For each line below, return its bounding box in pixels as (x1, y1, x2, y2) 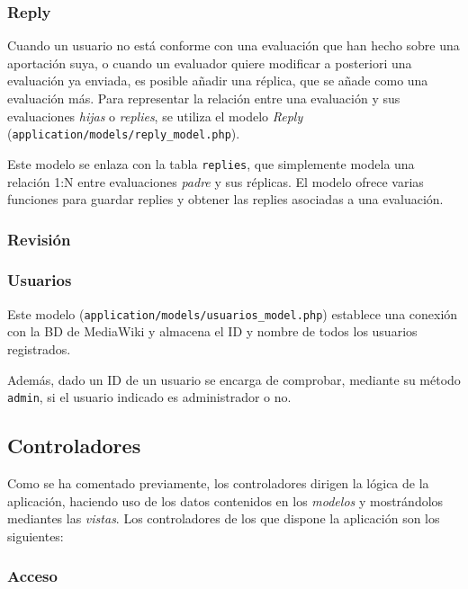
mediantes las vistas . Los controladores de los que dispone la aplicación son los (7, 509, 440, 528)
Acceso (7, 565, 58, 587)
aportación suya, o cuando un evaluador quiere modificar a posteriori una (7, 53, 412, 72)
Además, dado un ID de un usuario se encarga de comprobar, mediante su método (7, 370, 461, 388)
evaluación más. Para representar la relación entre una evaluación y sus (7, 89, 400, 107)
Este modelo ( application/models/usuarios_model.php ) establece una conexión (7, 304, 458, 323)
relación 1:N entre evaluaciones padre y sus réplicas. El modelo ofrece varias (7, 172, 424, 191)
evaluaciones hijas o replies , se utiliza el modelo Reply (7, 106, 303, 125)
